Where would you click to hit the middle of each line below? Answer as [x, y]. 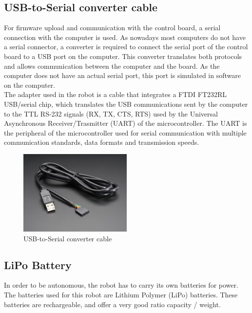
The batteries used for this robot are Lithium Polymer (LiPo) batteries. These [121, 294]
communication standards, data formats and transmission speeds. [102, 142]
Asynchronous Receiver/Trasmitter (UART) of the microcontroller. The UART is [126, 123]
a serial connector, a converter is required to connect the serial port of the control [126, 47]
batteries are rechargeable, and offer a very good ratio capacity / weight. [112, 304]
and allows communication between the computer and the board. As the [112, 66]
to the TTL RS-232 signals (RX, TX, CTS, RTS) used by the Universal [111, 113]
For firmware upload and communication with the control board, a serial [112, 28]
